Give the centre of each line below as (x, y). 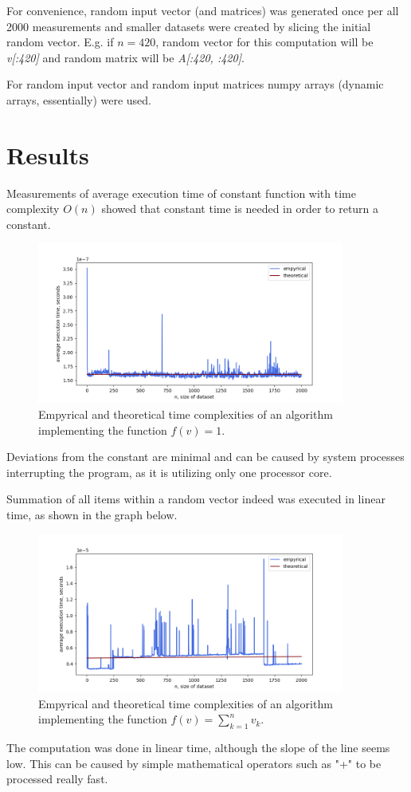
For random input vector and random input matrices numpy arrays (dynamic (195, 84)
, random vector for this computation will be (264, 42)
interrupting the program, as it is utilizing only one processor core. (169, 472)
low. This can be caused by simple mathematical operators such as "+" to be (194, 763)
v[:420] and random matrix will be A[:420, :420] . (125, 57)
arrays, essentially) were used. (79, 99)
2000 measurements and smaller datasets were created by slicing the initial (189, 26)
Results (48, 154)
